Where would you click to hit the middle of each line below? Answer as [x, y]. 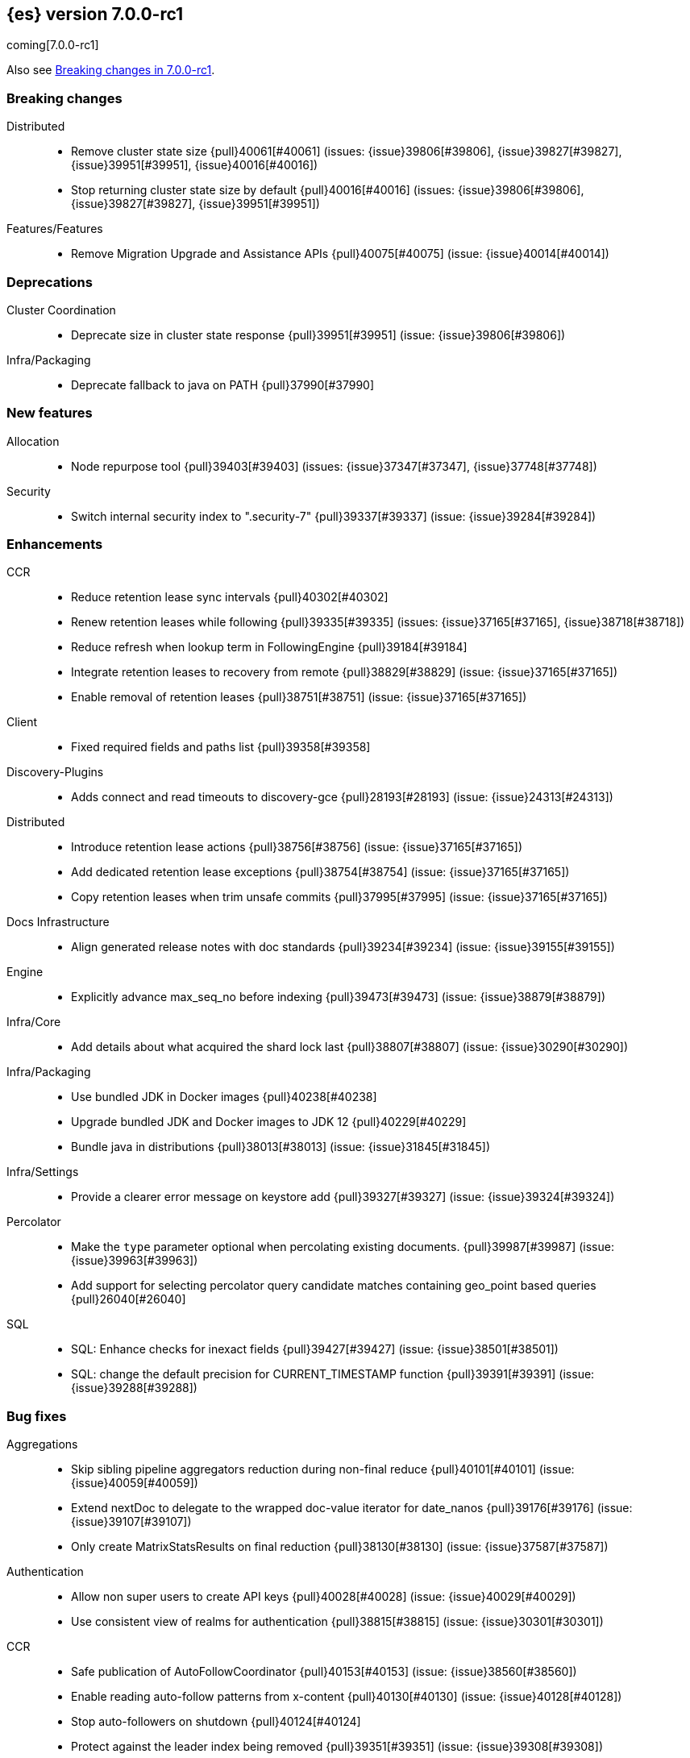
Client [22, 722]
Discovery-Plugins [55, 772]
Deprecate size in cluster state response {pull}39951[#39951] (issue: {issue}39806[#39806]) [318, 335]
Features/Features [55, 229]
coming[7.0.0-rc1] [53, 45]
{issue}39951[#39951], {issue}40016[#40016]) [195, 165]
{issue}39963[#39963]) [135, 1261]
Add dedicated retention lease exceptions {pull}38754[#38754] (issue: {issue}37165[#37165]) [320, 872]
